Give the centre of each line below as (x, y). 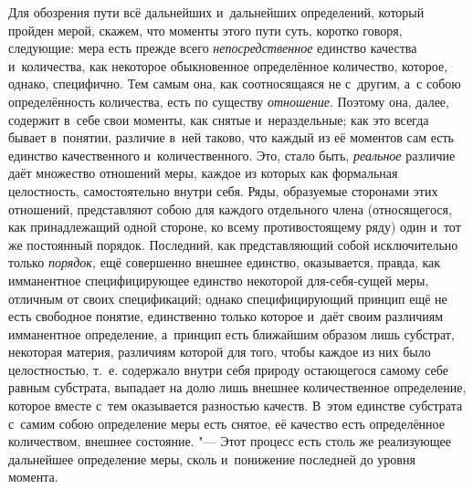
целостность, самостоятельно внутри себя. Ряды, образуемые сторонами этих (223, 190)
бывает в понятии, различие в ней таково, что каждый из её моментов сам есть (231, 137)
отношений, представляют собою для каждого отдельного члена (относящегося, (230, 208)
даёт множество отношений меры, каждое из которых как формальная (203, 173)
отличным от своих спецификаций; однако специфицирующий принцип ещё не (228, 298)
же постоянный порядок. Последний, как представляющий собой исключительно (233, 244)
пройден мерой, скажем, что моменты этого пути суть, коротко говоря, (205, 30)
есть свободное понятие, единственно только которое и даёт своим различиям (226, 316)
